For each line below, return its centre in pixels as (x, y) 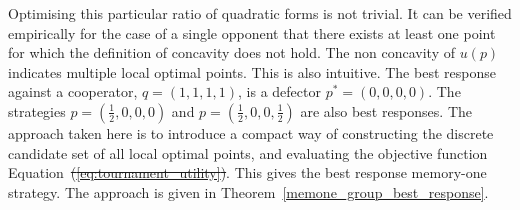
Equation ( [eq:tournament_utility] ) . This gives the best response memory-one (247, 172)
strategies (37, 110)
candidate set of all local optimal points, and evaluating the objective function (248, 152)
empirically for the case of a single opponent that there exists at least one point (252, 32)
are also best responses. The (386, 110)
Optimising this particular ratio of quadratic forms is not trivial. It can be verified (260, 13)
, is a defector (279, 91)
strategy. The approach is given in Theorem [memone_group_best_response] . (248, 191)
